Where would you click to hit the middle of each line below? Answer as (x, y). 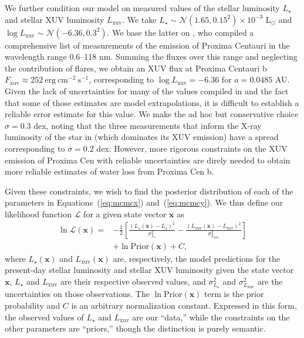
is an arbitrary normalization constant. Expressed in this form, (184, 305)
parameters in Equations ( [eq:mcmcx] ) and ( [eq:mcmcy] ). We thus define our (144, 202)
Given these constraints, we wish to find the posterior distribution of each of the (149, 191)
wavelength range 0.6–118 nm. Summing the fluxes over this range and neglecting (151, 57)
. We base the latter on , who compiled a (180, 32)
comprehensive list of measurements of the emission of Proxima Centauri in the (147, 45)
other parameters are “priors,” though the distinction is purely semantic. (135, 328)
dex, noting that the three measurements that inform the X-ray (148, 125)
